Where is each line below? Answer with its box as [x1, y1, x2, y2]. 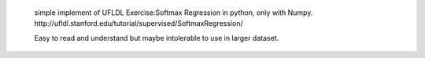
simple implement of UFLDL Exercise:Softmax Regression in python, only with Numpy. [34, 8, 313, 17]
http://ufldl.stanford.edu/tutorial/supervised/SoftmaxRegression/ [34, 19, 243, 28]
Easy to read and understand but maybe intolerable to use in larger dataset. [34, 33, 279, 42]
